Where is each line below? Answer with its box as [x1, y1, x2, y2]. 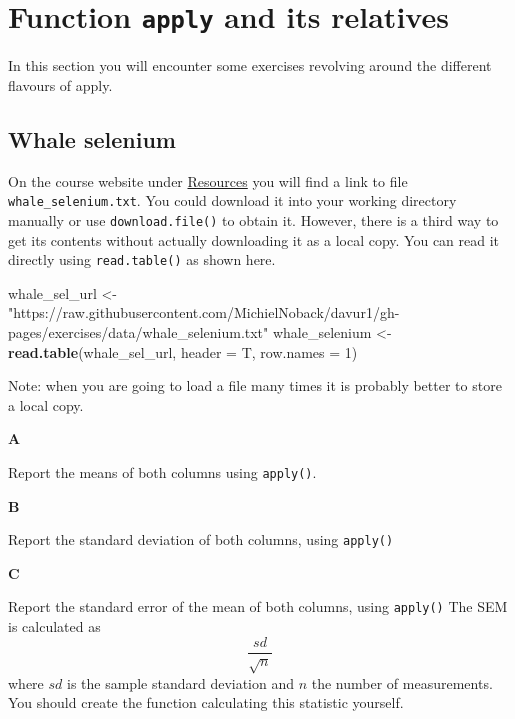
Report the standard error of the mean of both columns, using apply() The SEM [8, 596, 508, 617]
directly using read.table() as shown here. [8, 249, 276, 270]
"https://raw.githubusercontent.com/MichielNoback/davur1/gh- [8, 302, 400, 323]
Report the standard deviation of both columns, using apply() [8, 529, 394, 550]
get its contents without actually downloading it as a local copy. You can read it [8, 229, 500, 250]
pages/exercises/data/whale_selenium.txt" [8, 321, 269, 342]
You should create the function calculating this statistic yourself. [8, 692, 404, 713]
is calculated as [8, 616, 101, 637]
